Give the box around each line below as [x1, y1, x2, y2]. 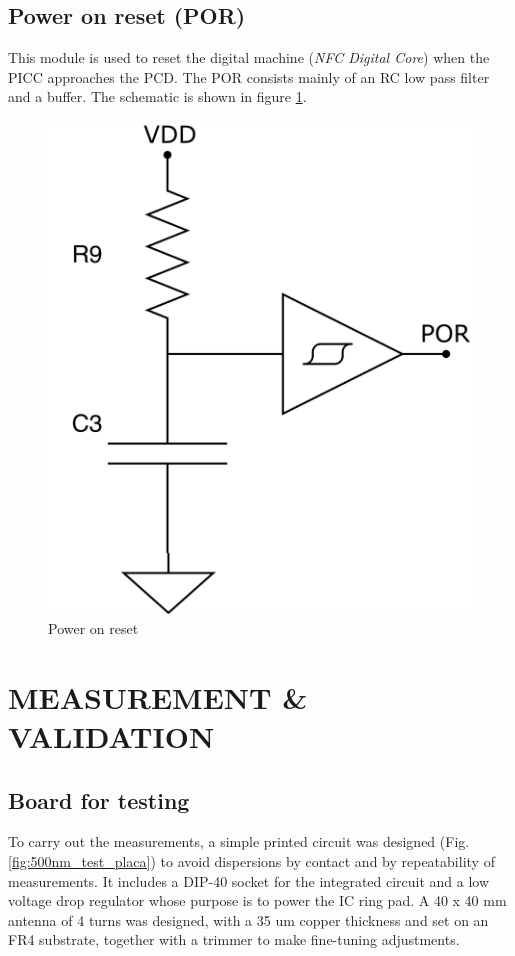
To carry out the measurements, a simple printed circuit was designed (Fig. [8, 831, 470, 852]
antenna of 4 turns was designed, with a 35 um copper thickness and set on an [8, 909, 489, 930]
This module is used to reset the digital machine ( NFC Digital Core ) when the [8, 47, 490, 68]
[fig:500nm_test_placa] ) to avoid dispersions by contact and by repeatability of [8, 850, 495, 871]
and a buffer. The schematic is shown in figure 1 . [8, 86, 307, 107]
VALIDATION [8, 715, 215, 756]
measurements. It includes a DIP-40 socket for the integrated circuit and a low [8, 870, 490, 891]
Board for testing [8, 784, 190, 815]
